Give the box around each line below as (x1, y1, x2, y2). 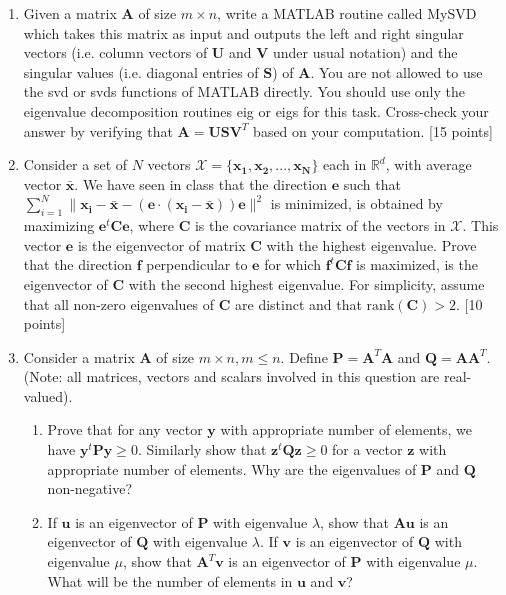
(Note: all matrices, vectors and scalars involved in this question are (23, 366, 440, 387)
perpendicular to (146, 254, 248, 275)
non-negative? (47, 478, 132, 499)
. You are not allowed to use (310, 61, 483, 82)
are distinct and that (235, 293, 362, 314)
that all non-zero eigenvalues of (23, 293, 215, 314)
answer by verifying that (23, 120, 173, 141)
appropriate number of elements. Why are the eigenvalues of (47, 458, 417, 479)
